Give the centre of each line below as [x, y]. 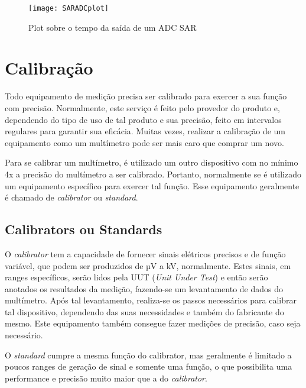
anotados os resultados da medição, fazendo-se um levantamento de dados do [144, 288]
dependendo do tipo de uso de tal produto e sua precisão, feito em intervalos [143, 119]
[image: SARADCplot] [69, 8]
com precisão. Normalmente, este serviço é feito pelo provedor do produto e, [142, 107]
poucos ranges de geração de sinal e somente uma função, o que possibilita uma [149, 366]
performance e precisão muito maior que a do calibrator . [106, 378]
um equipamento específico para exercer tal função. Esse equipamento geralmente [152, 185]
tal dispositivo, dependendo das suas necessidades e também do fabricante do [144, 311]
